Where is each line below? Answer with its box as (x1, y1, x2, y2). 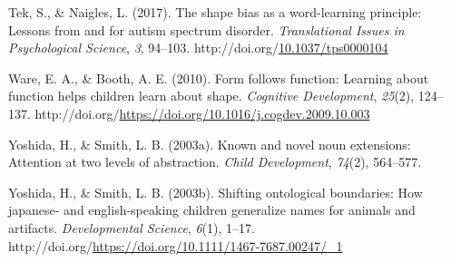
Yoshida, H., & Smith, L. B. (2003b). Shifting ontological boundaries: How (8, 182, 423, 201)
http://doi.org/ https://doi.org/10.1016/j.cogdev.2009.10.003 (34, 103, 370, 122)
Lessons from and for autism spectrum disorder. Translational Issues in (8, 20, 405, 39)
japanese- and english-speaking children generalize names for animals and (8, 200, 416, 219)
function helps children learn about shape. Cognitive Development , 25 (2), (8, 86, 415, 105)
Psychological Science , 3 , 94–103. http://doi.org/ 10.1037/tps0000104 (8, 38, 388, 57)
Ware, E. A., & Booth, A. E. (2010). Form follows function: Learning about (8, 68, 429, 87)
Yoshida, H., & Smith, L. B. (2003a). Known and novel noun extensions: (8, 134, 411, 153)
